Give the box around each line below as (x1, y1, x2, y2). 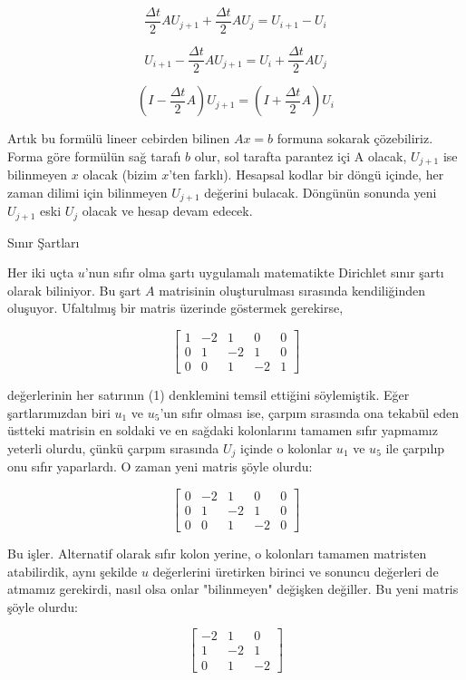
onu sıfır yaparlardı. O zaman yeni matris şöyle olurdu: (7, 457, 313, 476)
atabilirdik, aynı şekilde (7, 561, 138, 580)
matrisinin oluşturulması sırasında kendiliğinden (159, 280, 426, 299)
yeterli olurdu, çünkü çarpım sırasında (7, 438, 219, 457)
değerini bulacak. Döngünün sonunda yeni (204, 182, 437, 201)
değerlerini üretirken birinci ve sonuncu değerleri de (152, 561, 439, 580)
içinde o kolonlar (240, 438, 333, 457)
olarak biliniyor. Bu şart (7, 280, 141, 299)
